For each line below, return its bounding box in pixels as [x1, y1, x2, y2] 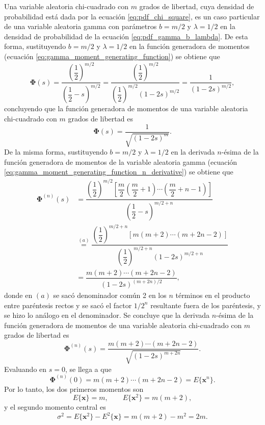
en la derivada [171, 146, 215, 157]
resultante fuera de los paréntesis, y [150, 299, 261, 310]
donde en [4, 290, 33, 301]
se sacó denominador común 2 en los [53, 290, 167, 301]
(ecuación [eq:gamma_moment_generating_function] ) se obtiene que [4, 51, 220, 61]
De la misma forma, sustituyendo [4, 146, 108, 157]
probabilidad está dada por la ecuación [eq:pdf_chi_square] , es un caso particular [4, 11, 260, 21]
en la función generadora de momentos [129, 41, 250, 52]
